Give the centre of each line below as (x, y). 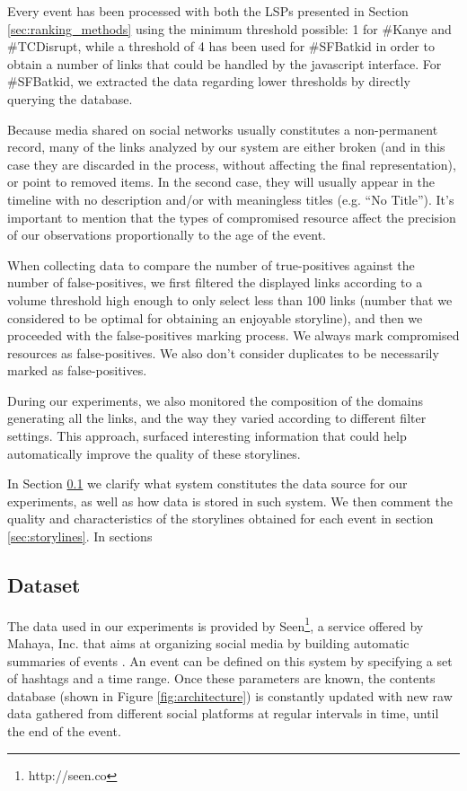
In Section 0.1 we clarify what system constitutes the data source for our (207, 483)
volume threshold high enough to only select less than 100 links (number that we (230, 299)
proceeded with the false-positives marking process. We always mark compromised (233, 335)
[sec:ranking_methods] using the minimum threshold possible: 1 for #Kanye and (229, 28)
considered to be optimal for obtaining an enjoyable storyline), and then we (215, 317)
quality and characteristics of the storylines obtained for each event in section (220, 519)
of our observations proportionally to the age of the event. (167, 235)
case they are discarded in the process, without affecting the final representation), (232, 164)
